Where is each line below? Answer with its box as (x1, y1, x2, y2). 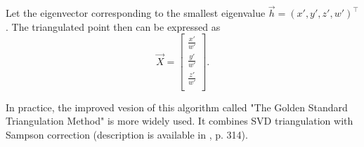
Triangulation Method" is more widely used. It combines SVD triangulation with (6, 113, 353, 128)
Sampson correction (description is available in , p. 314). (6, 127, 248, 141)
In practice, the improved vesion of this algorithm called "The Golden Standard (6, 99, 348, 114)
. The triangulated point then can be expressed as (6, 19, 221, 34)
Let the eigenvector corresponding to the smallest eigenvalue (6, 6, 266, 20)
